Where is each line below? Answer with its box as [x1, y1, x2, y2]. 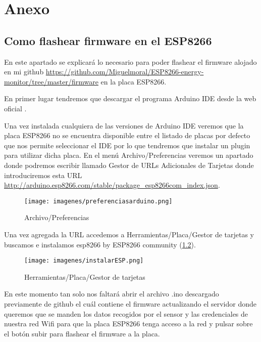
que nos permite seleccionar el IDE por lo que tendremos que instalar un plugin [4, 140, 250, 150]
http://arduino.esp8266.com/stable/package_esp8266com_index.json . [4, 180, 220, 190]
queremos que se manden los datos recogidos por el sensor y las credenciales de [4, 308, 248, 319]
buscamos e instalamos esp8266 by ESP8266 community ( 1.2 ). [4, 239, 196, 249]
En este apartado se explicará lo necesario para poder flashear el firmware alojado [4, 56, 257, 67]
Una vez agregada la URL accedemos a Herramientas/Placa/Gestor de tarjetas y [4, 229, 254, 239]
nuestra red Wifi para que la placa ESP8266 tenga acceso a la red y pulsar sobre [4, 318, 253, 329]
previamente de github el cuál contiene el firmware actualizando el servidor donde [4, 298, 256, 309]
